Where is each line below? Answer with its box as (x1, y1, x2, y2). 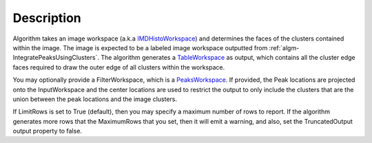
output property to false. (12, 127, 83, 135)
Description (12, 10, 82, 25)
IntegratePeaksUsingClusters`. (12, 54, 100, 62)
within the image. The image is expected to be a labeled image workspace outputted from (12, 43, 268, 52)
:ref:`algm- (269, 43, 300, 52)
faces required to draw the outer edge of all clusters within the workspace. (12, 63, 225, 71)
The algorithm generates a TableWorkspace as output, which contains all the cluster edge (101, 54, 355, 62)
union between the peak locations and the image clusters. (12, 95, 178, 103)
